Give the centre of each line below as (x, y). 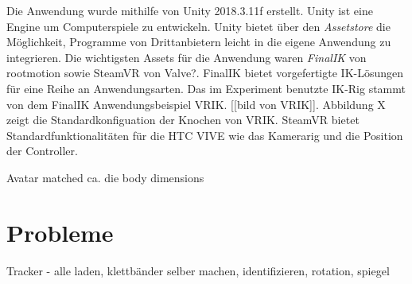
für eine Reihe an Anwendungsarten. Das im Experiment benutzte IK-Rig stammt (206, 88)
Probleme (60, 232)
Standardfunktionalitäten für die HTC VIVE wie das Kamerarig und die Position (205, 135)
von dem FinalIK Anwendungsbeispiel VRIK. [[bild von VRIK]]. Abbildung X (196, 104)
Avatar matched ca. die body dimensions (105, 177)
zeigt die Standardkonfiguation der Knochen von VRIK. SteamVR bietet (183, 120)
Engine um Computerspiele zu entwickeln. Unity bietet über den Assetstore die (198, 26)
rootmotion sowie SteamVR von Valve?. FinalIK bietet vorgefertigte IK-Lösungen (205, 73)
